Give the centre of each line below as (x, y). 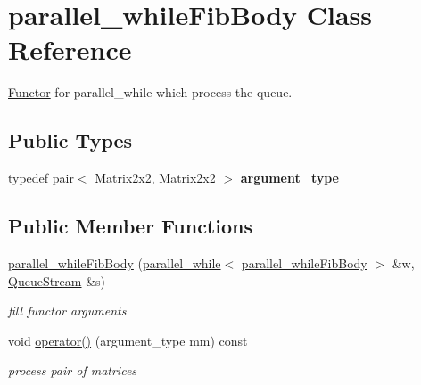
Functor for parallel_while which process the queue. (150, 92)
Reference (70, 49)
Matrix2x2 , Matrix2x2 (155, 178)
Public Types (70, 140)
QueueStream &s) (57, 280)
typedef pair (41, 178)
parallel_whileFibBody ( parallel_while (115, 262)
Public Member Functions (130, 226)
